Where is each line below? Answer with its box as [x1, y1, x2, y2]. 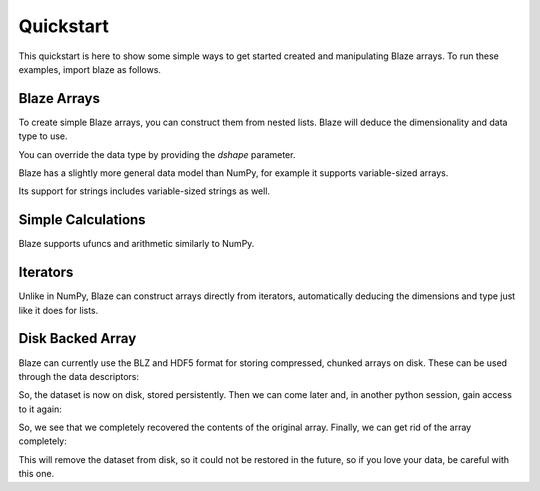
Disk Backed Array [18, 330, 137, 347]
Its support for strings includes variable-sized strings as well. [18, 185, 270, 197]
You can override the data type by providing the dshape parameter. [18, 148, 296, 160]
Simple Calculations [18, 211, 146, 229]
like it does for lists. [18, 304, 99, 316]
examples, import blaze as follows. [18, 63, 162, 75]
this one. [18, 468, 55, 480]
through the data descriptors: [18, 370, 140, 382]
